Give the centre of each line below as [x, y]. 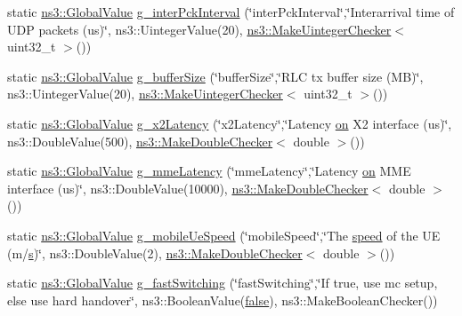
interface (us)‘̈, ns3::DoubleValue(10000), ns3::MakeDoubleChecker [188, 188]
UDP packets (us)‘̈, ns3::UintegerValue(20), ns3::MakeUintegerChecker [199, 29]
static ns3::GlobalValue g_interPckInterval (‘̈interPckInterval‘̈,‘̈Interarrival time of [231, 12]
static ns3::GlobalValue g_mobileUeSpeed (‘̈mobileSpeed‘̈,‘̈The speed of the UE [224, 235]
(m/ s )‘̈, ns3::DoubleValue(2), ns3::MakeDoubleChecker [155, 253]
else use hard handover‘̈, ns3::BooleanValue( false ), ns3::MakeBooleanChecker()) [223, 300]
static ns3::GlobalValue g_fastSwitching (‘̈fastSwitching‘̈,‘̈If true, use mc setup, [223, 283]
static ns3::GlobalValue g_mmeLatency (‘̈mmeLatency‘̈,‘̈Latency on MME [209, 171]
